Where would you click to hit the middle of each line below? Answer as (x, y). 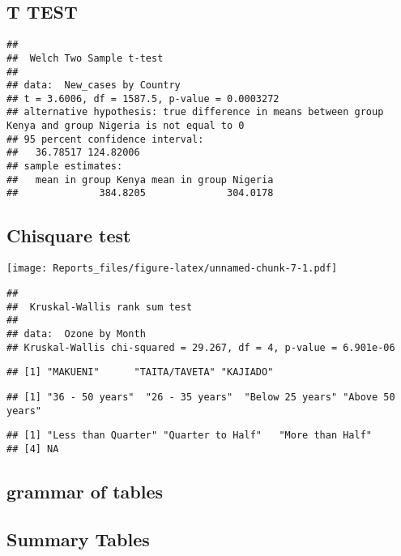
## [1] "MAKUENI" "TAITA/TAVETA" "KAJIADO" (140, 372)
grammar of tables (85, 491)
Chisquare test (69, 235)
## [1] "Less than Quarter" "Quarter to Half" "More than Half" (190, 436)
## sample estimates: (65, 167)
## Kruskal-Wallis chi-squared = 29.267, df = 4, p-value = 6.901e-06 (201, 347)
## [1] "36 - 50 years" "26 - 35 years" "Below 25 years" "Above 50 (201, 397)
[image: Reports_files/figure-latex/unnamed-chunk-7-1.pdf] (172, 269)
